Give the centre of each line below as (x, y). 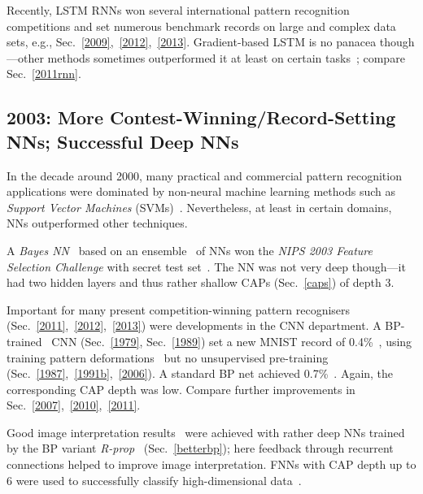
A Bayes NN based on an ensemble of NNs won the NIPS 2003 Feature (190, 250)
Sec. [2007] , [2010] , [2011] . (74, 405)
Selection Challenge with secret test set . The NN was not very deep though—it (206, 266)
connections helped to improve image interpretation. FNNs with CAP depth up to (211, 464)
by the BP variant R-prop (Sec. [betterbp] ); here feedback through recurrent (200, 448)
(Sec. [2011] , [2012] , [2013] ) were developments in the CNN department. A (194, 325)
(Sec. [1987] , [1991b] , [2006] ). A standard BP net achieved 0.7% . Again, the (200, 373)
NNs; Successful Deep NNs (123, 141)
